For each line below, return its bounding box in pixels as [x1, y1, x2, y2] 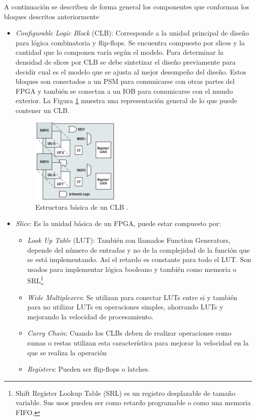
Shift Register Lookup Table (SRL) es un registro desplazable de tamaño [15, 387, 235, 398]
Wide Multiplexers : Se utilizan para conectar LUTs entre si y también [27, 292, 237, 302]
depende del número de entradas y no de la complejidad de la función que [27, 244, 250, 255]
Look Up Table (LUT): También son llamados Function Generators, [27, 235, 230, 245]
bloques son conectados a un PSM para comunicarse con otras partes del [15, 76, 235, 86]
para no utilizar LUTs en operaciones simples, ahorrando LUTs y [27, 302, 224, 312]
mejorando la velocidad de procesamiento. [27, 311, 154, 321]
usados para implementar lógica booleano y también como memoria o [27, 264, 237, 274]
